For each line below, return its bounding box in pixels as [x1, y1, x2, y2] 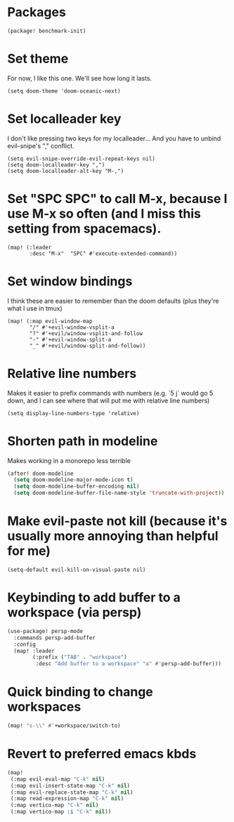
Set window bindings [7, 273, 133, 289]
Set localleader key [7, 111, 122, 127]
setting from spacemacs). [7, 221, 162, 236]
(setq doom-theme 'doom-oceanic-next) [7, 87, 121, 95]
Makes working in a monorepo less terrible [7, 456, 131, 464]
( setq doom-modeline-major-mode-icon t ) [13, 476, 134, 483]
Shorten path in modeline [7, 433, 158, 449]
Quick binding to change [7, 684, 153, 700]
